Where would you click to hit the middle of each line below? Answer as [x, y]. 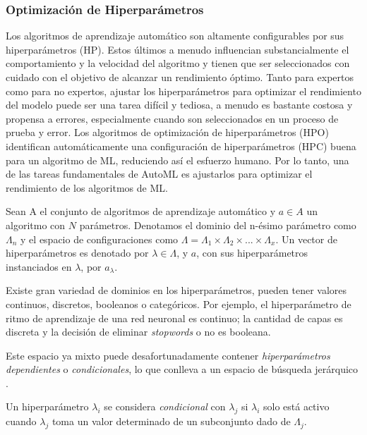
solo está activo [296, 406]
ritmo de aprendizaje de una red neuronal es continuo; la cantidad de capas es [174, 318]
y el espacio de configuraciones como [100, 239]
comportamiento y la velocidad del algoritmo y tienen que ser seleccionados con [178, 63]
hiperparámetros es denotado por [77, 253]
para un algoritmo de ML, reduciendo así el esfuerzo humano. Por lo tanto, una [178, 160]
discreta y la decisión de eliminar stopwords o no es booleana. [138, 332]
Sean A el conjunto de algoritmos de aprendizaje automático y [141, 211]
